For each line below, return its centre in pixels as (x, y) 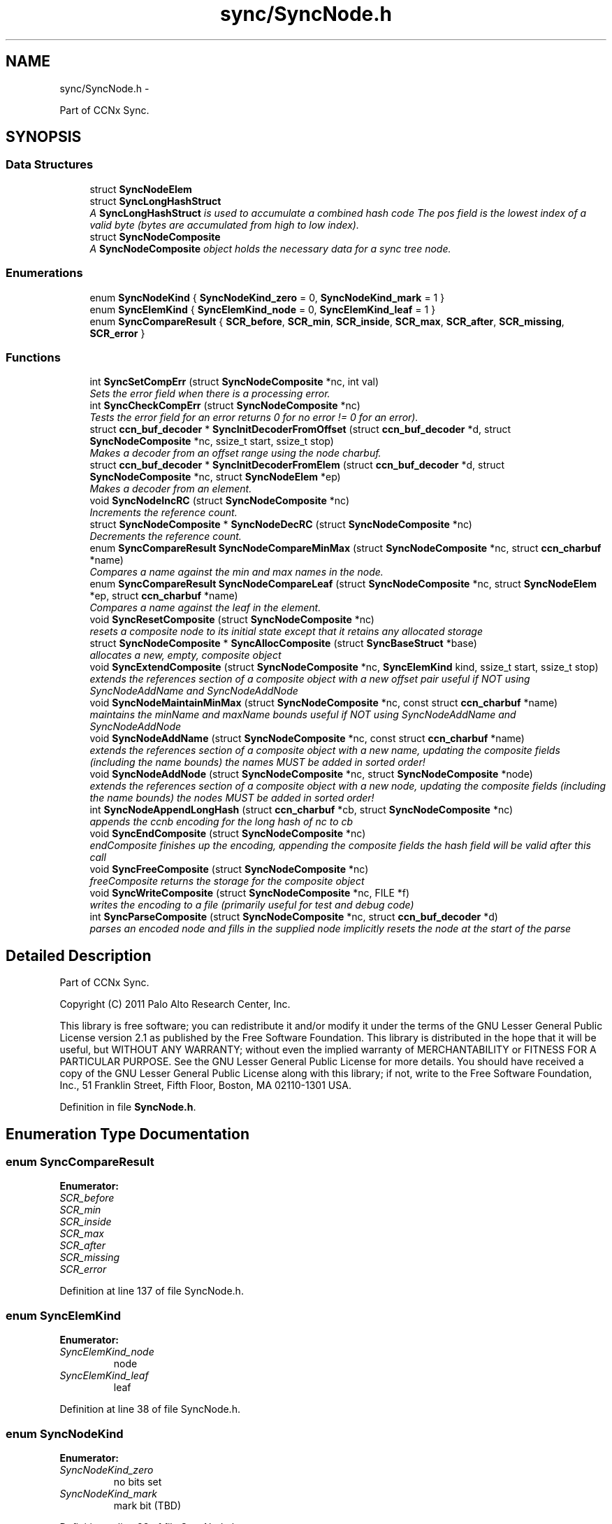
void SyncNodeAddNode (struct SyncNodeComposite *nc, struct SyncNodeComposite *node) (311, 774)
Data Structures (50, 165)
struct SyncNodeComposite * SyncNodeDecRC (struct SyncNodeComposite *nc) (281, 525)
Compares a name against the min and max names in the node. (236, 572)
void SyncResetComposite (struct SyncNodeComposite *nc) (232, 620)
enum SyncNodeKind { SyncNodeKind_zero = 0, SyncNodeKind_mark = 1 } (267, 297)
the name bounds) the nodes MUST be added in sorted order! (232, 798)
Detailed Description (79, 955)
